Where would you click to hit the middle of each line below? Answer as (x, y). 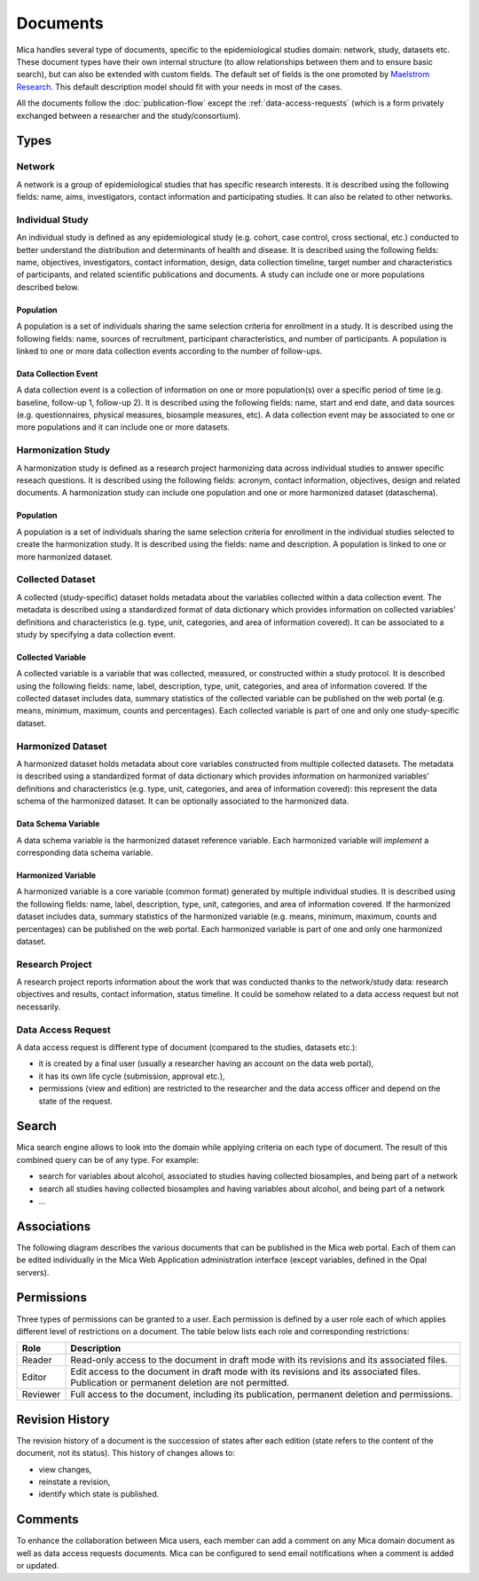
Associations (54, 1226)
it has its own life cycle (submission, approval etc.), (132, 1076)
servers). (33, 1272)
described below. (48, 287)
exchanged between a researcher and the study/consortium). (129, 115)
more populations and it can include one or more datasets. (123, 427)
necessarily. (39, 1007)
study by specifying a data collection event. (96, 634)
